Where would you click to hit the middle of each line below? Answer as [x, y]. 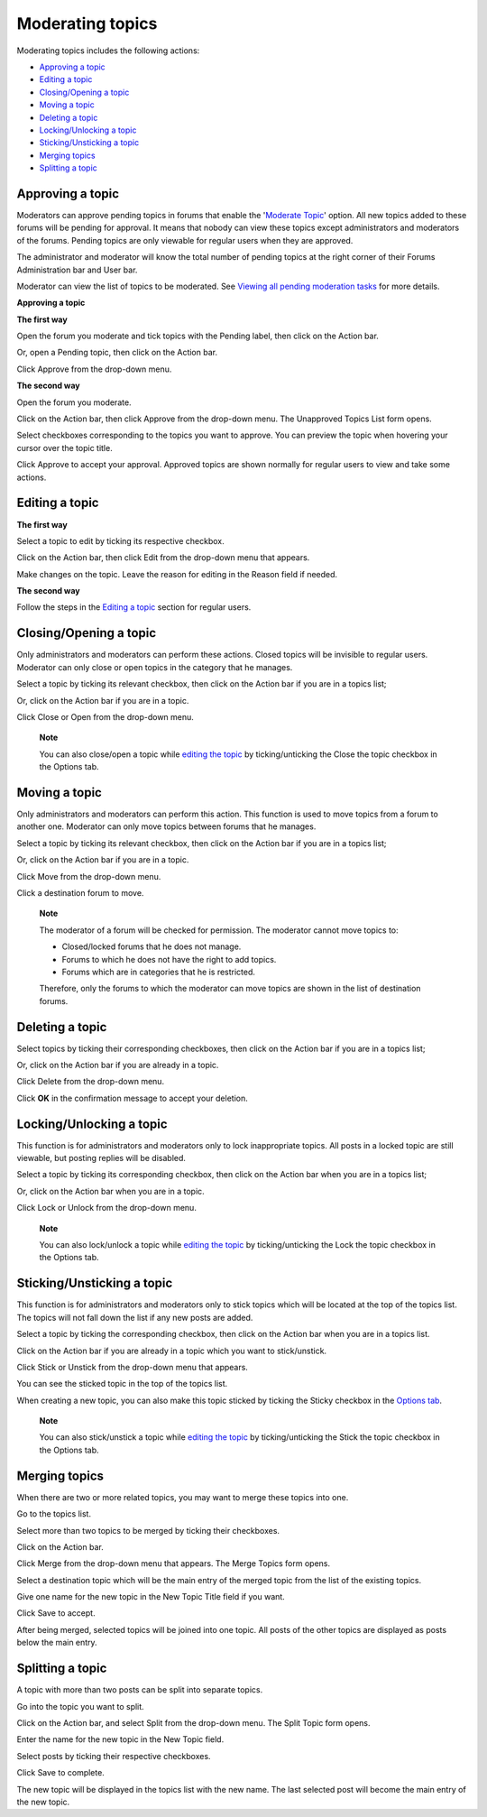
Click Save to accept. [56, 1613]
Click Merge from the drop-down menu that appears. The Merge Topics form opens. [174, 1563]
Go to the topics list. [54, 1514]
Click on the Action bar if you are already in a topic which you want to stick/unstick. [172, 1351]
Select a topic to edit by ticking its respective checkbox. [120, 540]
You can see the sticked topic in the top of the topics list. [122, 1384]
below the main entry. [57, 1643]
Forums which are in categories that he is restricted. [159, 972]
